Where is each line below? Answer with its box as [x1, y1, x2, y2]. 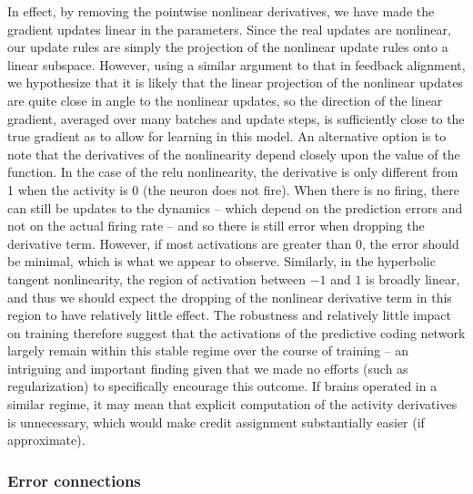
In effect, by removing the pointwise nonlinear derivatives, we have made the [7, 2, 435, 20]
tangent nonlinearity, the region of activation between [7, 269, 306, 288]
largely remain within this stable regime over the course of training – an [7, 341, 409, 360]
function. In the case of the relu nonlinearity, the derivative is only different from [7, 162, 458, 181]
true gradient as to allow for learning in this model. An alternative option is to [7, 127, 447, 146]
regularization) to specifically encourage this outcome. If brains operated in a [7, 376, 438, 396]
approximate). [7, 430, 86, 449]
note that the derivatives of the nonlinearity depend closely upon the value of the [7, 144, 460, 163]
